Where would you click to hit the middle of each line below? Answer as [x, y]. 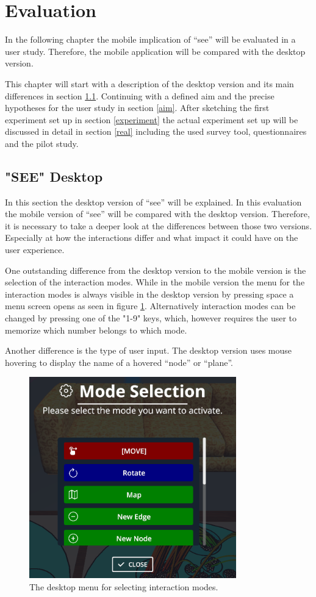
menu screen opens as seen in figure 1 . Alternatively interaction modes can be [150, 306]
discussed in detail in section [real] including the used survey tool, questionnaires [156, 131]
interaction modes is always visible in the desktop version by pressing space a [149, 294]
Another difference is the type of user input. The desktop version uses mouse [149, 350]
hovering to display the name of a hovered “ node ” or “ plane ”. [119, 362]
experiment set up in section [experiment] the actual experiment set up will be [152, 119]
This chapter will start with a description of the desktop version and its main [149, 83]
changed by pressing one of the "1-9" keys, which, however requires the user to [151, 318]
